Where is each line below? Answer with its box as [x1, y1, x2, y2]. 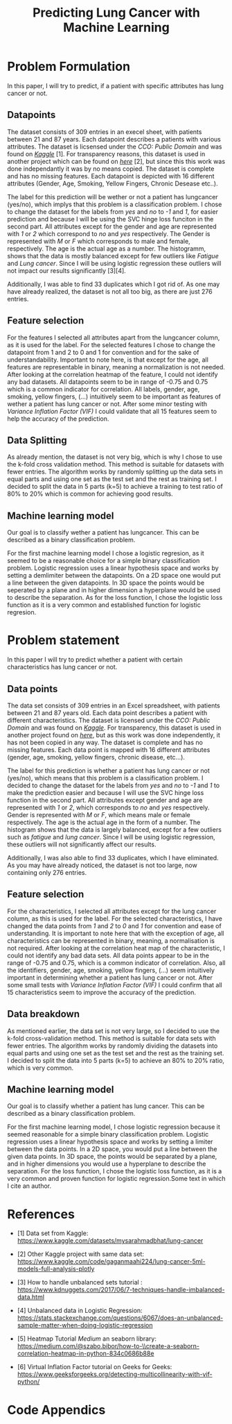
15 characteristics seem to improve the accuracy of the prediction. [7, 988, 196, 996]
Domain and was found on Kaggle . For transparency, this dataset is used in [7, 723, 222, 732]
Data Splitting [7, 434, 67, 446]
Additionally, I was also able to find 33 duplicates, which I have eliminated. [7, 853, 220, 862]
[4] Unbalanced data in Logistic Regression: [17, 1307, 143, 1315]
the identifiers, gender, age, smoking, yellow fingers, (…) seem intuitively [7, 966, 215, 974]
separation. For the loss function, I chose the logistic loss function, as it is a [7, 1167, 222, 1175]
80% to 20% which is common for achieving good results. [7, 489, 173, 498]
